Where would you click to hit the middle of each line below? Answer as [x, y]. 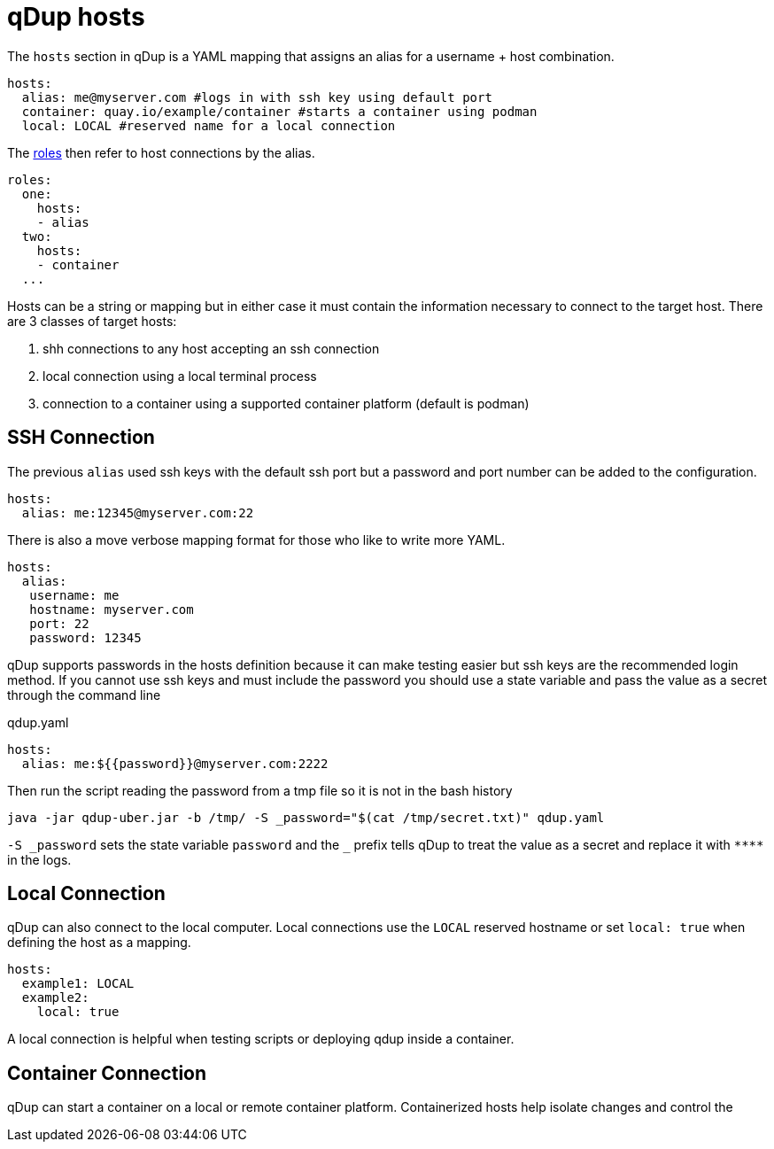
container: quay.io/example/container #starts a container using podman [279, 111]
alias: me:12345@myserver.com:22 [138, 512]
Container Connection [107, 1073]
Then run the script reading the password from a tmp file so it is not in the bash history [260, 790]
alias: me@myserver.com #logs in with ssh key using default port [257, 97]
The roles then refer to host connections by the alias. [161, 152]
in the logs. [39, 859]
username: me [74, 595]
